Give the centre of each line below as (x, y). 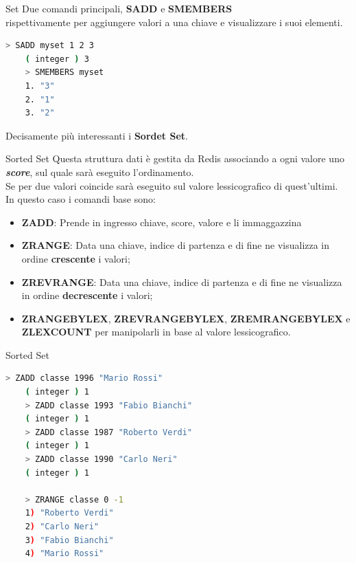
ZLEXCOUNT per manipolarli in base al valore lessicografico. (156, 332)
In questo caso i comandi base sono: (81, 199)
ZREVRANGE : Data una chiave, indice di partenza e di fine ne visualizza (182, 281)
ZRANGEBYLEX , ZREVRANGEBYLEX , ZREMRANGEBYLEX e (186, 318)
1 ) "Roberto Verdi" (69, 513)
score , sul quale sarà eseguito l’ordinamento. (100, 172)
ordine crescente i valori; (76, 258)
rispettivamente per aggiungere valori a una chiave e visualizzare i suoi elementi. (174, 22)
